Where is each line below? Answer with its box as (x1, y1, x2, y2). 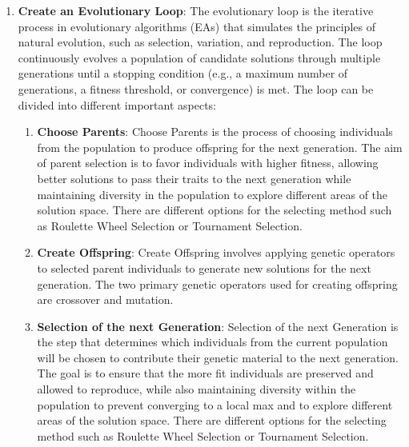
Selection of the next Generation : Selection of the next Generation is (37, 317, 399, 334)
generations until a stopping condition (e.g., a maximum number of (18, 65, 348, 82)
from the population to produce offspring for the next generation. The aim (37, 138, 403, 155)
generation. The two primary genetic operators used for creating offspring (37, 275, 398, 292)
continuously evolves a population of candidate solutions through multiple (18, 49, 381, 66)
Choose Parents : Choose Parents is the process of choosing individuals (37, 123, 393, 140)
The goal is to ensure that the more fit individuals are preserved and (37, 365, 374, 381)
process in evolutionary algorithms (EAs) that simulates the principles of (18, 18, 375, 34)
